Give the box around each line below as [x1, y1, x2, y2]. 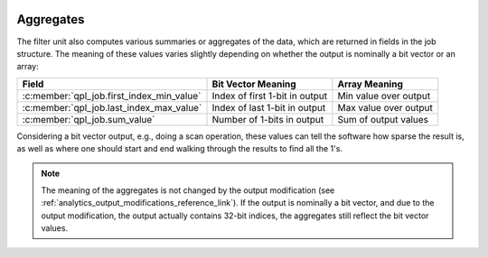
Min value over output [337, 89, 431, 102]
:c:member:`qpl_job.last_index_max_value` [22, 101, 202, 114]
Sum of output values [337, 113, 429, 125]
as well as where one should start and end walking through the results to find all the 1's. [16, 143, 343, 154]
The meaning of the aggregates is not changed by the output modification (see [41, 185, 335, 196]
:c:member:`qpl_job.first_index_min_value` [22, 89, 202, 102]
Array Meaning [337, 78, 404, 90]
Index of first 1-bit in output [211, 89, 328, 102]
